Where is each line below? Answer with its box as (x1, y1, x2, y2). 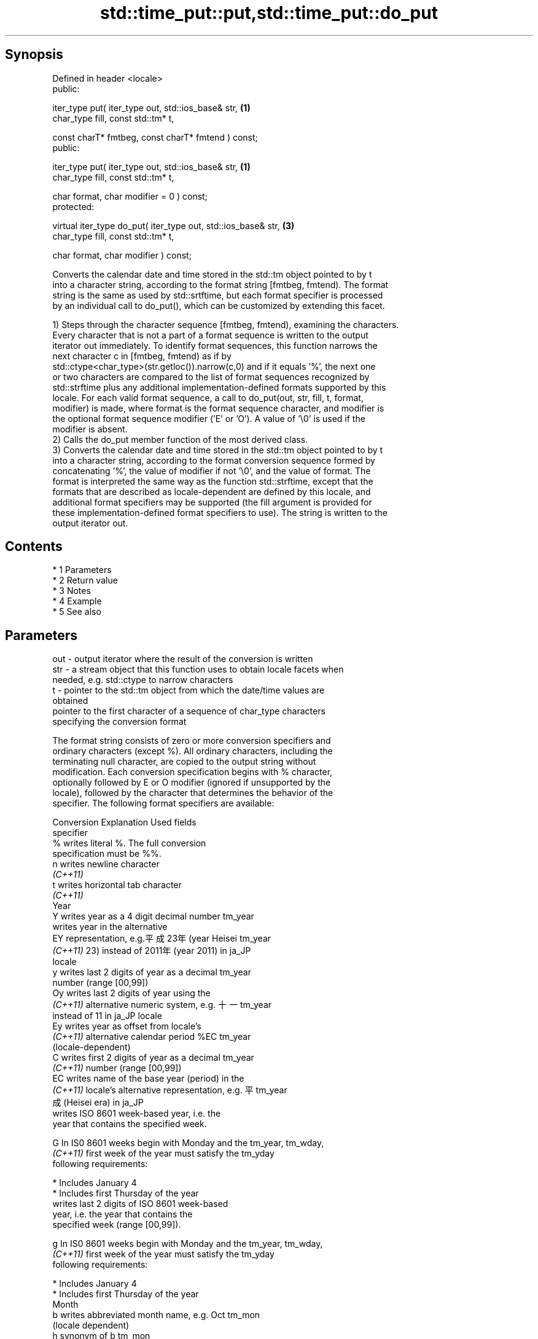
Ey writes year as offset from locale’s (52, 1021, 201, 1032)
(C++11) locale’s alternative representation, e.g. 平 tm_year (52, 1085, 287, 1096)
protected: (52, 201, 95, 212)
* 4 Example (52, 596, 102, 607)
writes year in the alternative (52, 921, 168, 932)
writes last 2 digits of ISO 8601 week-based (52, 1198, 228, 1209)
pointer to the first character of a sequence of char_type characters (52, 706, 326, 717)
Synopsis (5, 47, 63, 63)
